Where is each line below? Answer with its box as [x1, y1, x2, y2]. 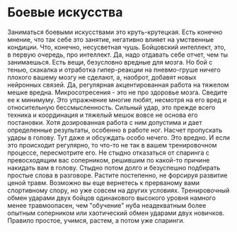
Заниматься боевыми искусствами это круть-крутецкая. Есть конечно [7, 28, 223, 36]
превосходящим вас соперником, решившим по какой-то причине [7, 155, 210, 164]
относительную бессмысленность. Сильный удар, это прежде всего [7, 103, 216, 111]
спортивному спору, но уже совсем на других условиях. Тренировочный [7, 186, 230, 194]
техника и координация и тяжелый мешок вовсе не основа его [7, 111, 198, 119]
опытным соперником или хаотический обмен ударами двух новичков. [7, 209, 225, 217]
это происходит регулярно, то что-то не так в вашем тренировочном [7, 140, 217, 149]
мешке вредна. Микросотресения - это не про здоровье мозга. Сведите [7, 88, 228, 96]
